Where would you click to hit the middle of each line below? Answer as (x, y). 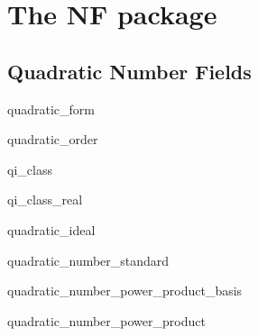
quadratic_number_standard (88, 260)
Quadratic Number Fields (129, 71)
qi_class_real (45, 200)
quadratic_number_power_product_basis (125, 291)
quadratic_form (51, 109)
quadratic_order (53, 139)
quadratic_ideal (51, 229)
